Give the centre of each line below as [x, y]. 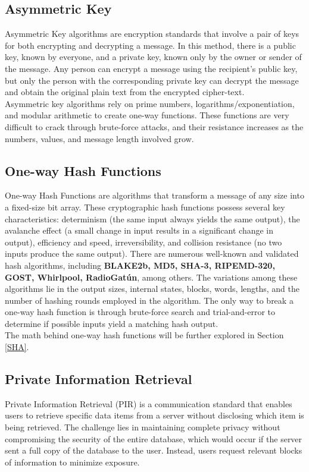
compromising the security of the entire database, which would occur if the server [154, 438]
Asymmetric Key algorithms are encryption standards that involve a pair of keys [152, 34]
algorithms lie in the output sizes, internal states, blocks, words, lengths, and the [152, 289]
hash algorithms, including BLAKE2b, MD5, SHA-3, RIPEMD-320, [140, 265]
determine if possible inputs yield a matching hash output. [112, 323]
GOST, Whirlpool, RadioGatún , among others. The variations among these [151, 277]
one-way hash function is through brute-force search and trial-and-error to [140, 312]
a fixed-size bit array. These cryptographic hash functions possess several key [145, 207]
